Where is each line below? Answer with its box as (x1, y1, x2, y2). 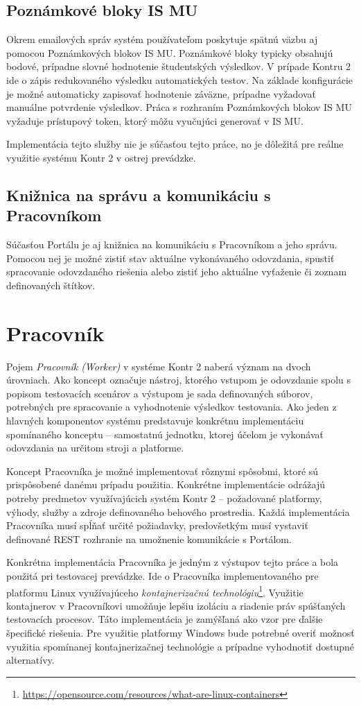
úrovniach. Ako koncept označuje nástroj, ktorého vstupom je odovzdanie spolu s (6, 372, 351, 387)
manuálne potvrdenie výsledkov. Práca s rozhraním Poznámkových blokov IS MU (6, 100, 352, 114)
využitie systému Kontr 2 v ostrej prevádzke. (6, 150, 196, 164)
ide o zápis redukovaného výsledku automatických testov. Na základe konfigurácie (6, 72, 353, 87)
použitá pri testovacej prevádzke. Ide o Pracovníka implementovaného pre (6, 568, 319, 583)
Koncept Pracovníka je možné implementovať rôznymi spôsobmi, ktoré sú (6, 463, 319, 478)
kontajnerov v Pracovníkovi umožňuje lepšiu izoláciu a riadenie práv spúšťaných (6, 598, 346, 612)
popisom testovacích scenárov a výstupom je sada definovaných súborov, (6, 386, 313, 400)
